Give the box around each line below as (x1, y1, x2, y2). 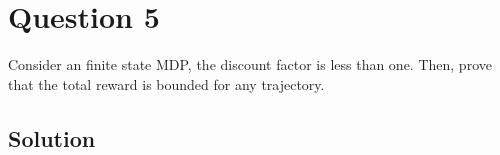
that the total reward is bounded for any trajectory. (8, 73, 325, 94)
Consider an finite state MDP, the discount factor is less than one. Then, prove (8, 54, 492, 75)
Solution (8, 122, 96, 153)
